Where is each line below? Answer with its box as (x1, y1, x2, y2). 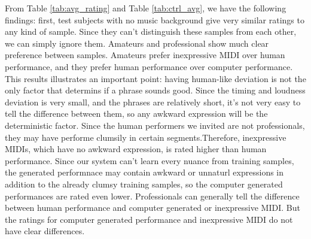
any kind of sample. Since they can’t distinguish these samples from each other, (5, 25, 297, 38)
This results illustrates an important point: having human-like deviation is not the (5, 72, 306, 84)
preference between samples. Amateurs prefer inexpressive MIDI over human (5, 49, 285, 61)
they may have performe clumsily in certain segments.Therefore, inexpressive (5, 131, 286, 143)
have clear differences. (5, 225, 85, 237)
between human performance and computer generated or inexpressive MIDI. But (5, 201, 300, 214)
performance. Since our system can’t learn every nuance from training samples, (5, 154, 294, 167)
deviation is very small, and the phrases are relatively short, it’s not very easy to (5, 95, 301, 108)
